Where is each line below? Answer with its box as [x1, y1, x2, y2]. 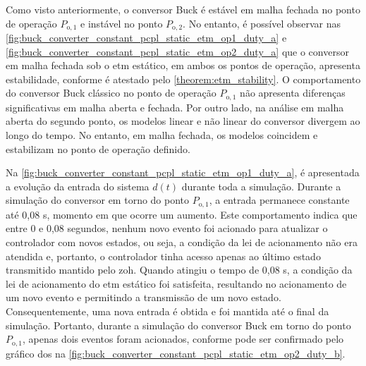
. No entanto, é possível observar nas [183, 16, 341, 30]
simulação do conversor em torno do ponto [6, 193, 190, 207]
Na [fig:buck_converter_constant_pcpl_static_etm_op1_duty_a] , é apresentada [6, 165, 360, 180]
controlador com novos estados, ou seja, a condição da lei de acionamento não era [6, 235, 358, 250]
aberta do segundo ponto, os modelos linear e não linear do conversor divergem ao [6, 114, 360, 128]
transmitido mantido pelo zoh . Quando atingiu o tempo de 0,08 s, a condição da [6, 262, 353, 277]
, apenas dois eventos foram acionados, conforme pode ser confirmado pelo [22, 331, 344, 346]
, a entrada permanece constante [209, 193, 350, 207]
